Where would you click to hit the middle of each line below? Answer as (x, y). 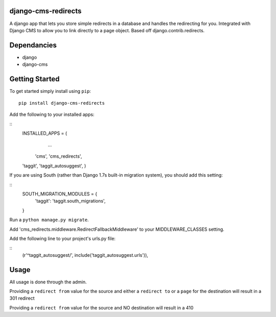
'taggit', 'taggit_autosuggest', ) (54, 165)
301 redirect (22, 298)
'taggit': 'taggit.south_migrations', (70, 201)
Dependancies (33, 45)
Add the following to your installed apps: (52, 114)
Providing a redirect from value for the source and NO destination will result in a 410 (101, 308)
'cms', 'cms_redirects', (59, 156)
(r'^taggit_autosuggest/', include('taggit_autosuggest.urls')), (85, 255)
